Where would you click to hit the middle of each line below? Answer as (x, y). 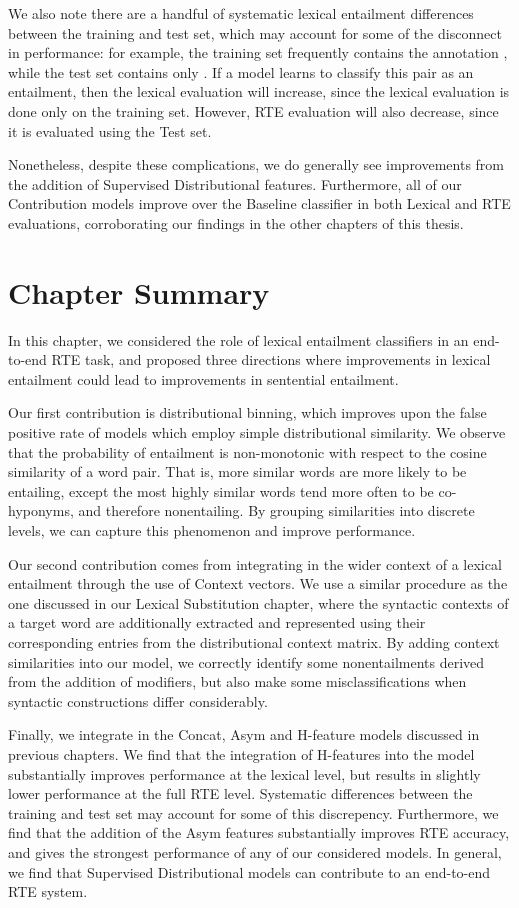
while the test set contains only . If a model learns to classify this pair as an (241, 71)
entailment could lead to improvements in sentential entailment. (203, 378)
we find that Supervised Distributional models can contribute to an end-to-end (249, 871)
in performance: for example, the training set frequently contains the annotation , (258, 52)
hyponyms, (41, 510)
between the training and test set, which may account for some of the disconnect (255, 32)
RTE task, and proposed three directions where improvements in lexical (271, 359)
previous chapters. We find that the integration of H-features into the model (241, 753)
